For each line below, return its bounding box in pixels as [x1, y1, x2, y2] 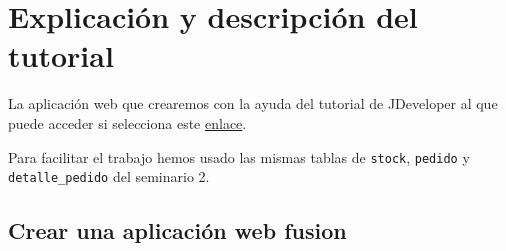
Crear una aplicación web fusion [8, 215, 347, 246]
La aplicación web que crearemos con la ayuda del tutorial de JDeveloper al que [8, 93, 498, 114]
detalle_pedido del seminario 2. [8, 166, 210, 187]
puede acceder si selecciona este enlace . [8, 112, 247, 133]
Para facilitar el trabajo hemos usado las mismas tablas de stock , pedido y [8, 146, 470, 167]
